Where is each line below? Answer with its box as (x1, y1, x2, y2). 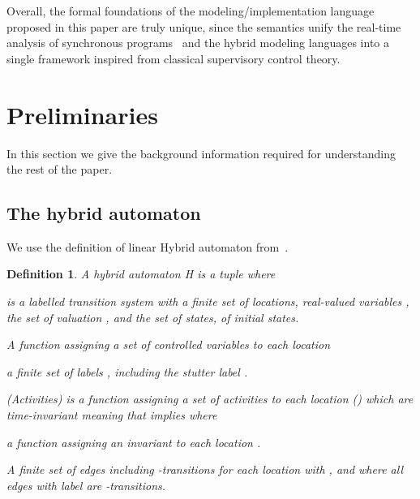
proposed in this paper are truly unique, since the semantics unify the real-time (6, 18, 401, 35)
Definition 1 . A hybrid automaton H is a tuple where (6, 265, 276, 282)
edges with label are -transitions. (6, 476, 166, 493)
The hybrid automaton (6, 200, 201, 226)
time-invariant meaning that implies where (6, 407, 217, 424)
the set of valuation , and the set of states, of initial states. (6, 308, 299, 325)
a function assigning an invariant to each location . (6, 433, 261, 450)
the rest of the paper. (6, 161, 113, 178)
